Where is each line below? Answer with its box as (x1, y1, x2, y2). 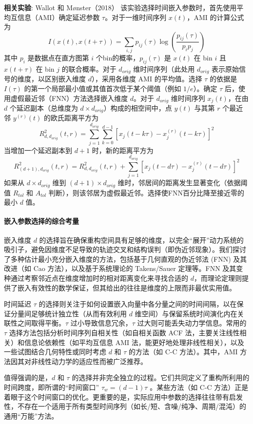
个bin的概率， (96, 53, 140, 63)
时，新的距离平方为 (92, 145, 154, 155)
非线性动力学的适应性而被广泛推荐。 (31, 356, 147, 366)
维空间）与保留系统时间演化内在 (135, 308, 237, 318)
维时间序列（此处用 (133, 63, 195, 74)
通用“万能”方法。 (4, 410, 58, 421)
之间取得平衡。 (17, 318, 65, 328)
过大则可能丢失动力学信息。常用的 (137, 318, 247, 328)
